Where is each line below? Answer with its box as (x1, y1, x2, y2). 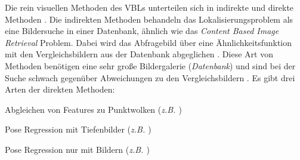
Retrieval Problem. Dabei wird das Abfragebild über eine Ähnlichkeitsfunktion (5, 36, 292, 48)
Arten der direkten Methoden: (5, 83, 115, 96)
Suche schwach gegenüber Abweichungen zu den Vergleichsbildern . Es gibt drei (5, 71, 295, 84)
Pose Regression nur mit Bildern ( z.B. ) (5, 143, 150, 155)
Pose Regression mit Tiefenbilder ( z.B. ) (5, 123, 151, 136)
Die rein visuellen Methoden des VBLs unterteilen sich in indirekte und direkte (5, 1, 294, 13)
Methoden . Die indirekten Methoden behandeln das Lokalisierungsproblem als (5, 13, 293, 25)
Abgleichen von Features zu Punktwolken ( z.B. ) (5, 103, 182, 115)
